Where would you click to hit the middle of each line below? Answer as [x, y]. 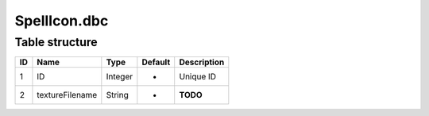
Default [156, 62]
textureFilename [67, 95]
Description [202, 62]
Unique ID [198, 77]
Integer [120, 77]
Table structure [56, 42]
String [117, 95]
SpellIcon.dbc [62, 21]
